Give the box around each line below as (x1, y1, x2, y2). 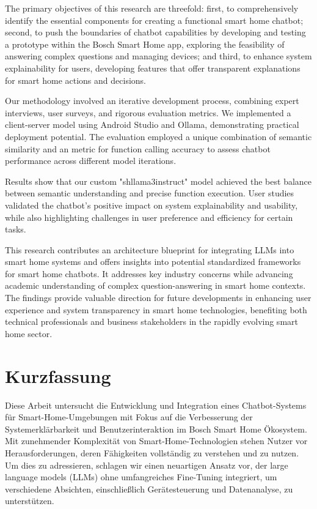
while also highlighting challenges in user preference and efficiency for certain (5, 210, 293, 223)
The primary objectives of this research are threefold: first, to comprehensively (5, 2, 299, 14)
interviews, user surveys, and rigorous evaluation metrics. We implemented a (5, 106, 291, 119)
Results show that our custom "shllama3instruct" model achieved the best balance (5, 174, 312, 187)
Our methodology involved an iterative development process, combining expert (5, 94, 299, 107)
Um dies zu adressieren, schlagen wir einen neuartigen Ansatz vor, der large (5, 458, 288, 471)
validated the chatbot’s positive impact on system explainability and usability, (5, 198, 298, 211)
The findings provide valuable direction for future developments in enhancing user (5, 291, 312, 304)
